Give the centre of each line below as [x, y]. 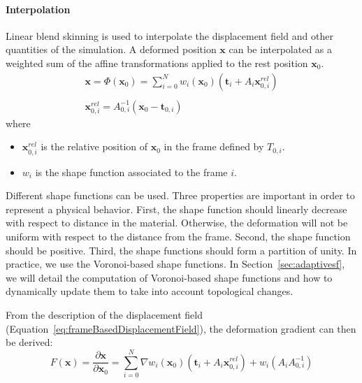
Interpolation [38, 9]
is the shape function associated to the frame [131, 172]
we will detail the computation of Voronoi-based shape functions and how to [169, 277]
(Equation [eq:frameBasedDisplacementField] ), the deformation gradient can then [181, 328]
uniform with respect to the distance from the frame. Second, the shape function [178, 236]
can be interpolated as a [281, 49]
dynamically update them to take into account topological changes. [150, 291]
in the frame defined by [214, 146]
